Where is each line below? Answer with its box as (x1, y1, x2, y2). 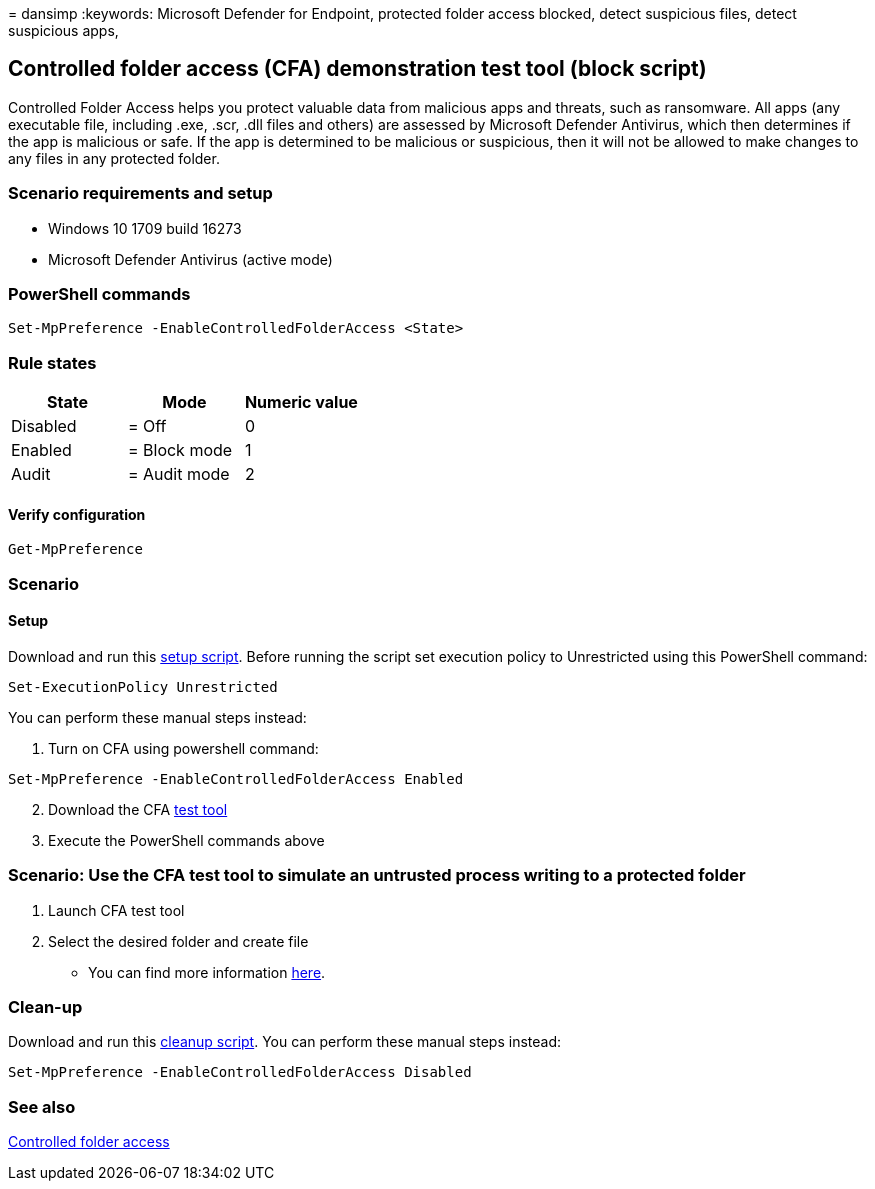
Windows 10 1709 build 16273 (48, 219, 242, 237)
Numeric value (244, 392, 358, 413)
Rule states (8, 352, 97, 373)
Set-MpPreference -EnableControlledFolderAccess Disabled (8, 1064, 472, 1081)
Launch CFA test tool (48, 901, 185, 919)
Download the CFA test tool (48, 800, 228, 818)
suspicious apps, (8, 22, 119, 39)
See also (8, 1096, 76, 1117)
